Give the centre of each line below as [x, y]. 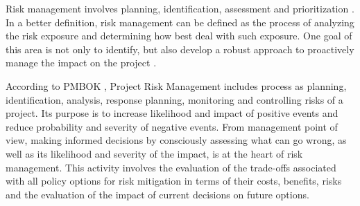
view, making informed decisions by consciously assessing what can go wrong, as [176, 140]
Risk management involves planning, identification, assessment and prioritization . [180, 8]
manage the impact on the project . [81, 63]
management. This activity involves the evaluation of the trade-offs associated [171, 167]
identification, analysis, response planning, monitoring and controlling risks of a [174, 99]
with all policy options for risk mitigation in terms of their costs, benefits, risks [174, 181]
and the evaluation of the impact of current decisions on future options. [157, 194]
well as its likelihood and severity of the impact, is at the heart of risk [154, 153]
